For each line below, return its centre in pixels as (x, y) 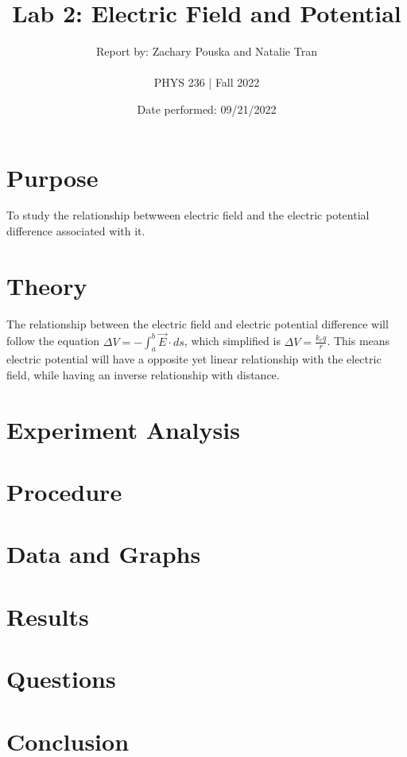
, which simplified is (232, 341)
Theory (47, 285)
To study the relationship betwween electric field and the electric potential (188, 215)
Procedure (64, 492)
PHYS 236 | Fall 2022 (207, 82)
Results (48, 616)
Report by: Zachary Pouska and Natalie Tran (207, 51)
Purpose (52, 177)
